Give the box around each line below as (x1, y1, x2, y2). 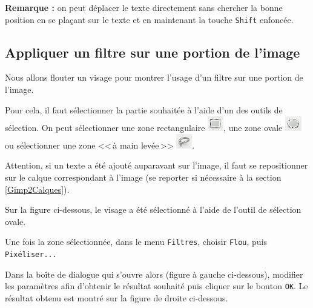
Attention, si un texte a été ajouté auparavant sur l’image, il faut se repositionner (5, 159, 308, 172)
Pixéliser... (5, 250, 57, 259)
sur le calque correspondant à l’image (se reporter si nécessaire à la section (5, 171, 282, 184)
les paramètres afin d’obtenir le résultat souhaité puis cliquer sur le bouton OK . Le (5, 280, 308, 292)
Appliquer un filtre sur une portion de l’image (5, 42, 300, 61)
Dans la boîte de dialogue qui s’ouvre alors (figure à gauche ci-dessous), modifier (5, 267, 303, 280)
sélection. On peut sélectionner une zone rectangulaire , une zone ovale (5, 121, 283, 134)
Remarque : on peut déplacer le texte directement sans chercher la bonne (5, 1, 283, 13)
